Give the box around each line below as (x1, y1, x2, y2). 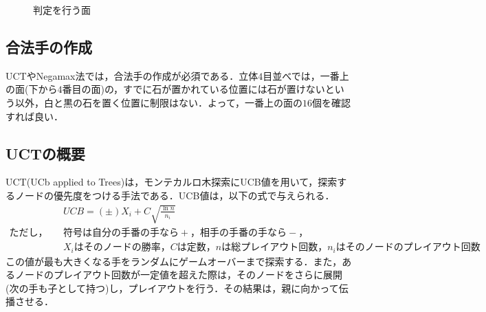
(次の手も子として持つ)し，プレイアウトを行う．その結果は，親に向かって (5, 280, 339, 295)
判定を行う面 (33, 3, 91, 16)
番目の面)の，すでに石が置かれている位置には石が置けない (62, 82, 325, 96)
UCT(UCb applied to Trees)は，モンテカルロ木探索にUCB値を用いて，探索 (5, 175, 338, 189)
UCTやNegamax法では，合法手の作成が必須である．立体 (5, 68, 258, 82)
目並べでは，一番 (263, 68, 340, 82)
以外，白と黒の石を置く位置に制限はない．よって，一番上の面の (14, 95, 302, 109)
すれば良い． (5, 109, 63, 123)
